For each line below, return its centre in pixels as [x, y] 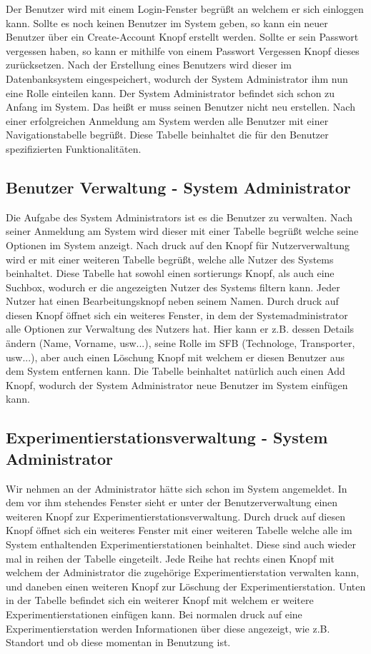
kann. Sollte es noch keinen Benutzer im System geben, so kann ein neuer [167, 22]
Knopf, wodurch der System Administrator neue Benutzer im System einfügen [177, 384]
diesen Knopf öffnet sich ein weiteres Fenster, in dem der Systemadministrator [177, 315]
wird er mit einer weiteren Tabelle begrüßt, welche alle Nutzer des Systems [170, 259]
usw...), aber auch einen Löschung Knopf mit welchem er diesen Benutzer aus [175, 357]
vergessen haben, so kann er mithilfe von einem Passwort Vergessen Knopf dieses [183, 50]
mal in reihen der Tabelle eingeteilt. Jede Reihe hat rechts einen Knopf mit [170, 558]
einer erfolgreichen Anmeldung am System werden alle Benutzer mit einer [167, 120]
